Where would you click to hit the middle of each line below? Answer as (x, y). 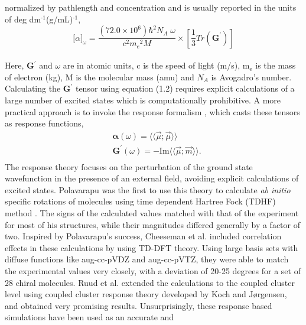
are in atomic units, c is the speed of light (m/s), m (156, 65)
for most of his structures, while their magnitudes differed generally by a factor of (152, 224)
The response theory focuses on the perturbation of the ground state (129, 166)
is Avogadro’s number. (251, 77)
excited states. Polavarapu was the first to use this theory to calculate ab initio (148, 189)
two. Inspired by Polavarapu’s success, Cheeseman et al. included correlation (143, 236)
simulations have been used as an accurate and (89, 317)
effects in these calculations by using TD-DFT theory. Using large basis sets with (152, 247)
